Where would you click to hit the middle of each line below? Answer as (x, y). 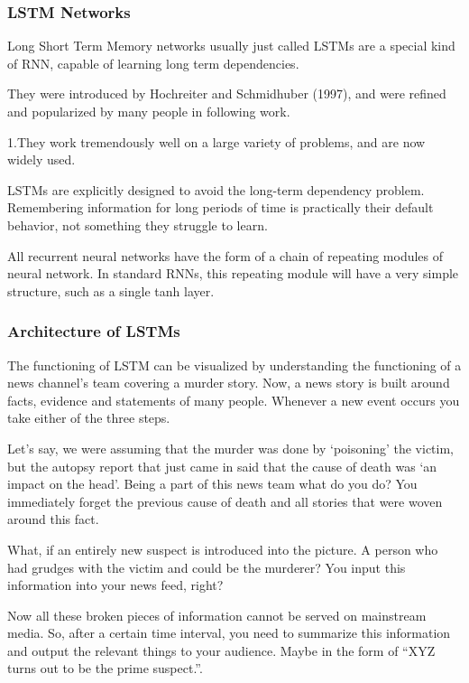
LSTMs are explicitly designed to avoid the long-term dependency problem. (216, 189)
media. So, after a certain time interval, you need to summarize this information (229, 633)
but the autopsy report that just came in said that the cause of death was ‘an (222, 466)
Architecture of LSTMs (94, 331)
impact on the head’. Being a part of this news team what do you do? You (212, 484)
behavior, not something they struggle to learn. (138, 225)
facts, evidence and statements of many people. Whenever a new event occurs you (234, 400)
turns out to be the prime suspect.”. (105, 668)
